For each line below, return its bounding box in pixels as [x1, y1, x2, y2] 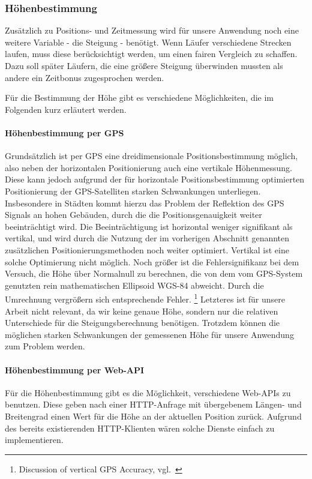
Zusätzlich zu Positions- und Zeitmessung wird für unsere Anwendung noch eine [5, 24, 299, 37]
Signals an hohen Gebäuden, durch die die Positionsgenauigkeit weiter [5, 208, 262, 221]
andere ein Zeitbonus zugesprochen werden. [5, 71, 164, 83]
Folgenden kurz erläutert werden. [5, 103, 127, 115]
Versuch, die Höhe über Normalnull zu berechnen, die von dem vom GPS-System [5, 267, 303, 280]
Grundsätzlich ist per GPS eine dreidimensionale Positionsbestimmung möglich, [5, 149, 298, 162]
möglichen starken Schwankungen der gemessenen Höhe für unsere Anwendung [5, 328, 294, 340]
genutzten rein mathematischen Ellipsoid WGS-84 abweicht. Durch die [5, 279, 264, 291]
